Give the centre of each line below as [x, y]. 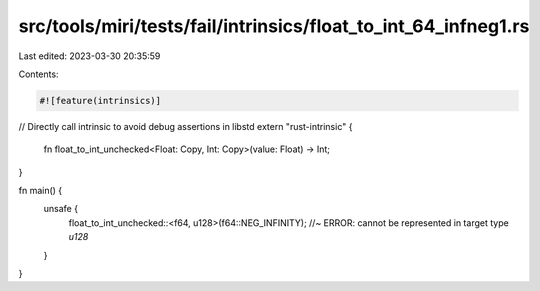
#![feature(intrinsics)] [100, 100]
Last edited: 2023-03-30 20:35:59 [89, 56]
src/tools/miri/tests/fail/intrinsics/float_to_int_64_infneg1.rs [274, 26]
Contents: [38, 74]
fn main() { [40, 191]
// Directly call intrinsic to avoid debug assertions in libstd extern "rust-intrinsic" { [185, 126]
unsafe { [61, 209]
